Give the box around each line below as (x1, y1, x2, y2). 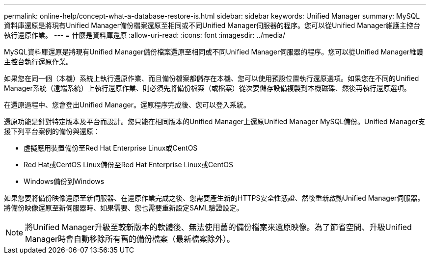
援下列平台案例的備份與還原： (4, 127, 100, 135)
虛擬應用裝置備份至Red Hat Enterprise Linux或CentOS (24, 144, 198, 152)
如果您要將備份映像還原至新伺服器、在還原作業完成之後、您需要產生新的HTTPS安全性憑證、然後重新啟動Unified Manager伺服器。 (4, 194, 425, 202)
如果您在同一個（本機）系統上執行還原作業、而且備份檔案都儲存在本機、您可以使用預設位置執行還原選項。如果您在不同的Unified (4, 74, 419, 82)
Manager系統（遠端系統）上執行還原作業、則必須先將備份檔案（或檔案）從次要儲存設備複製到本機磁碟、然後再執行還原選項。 (4, 84, 411, 92)
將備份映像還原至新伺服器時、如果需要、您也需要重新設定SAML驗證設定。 (4, 204, 243, 212)
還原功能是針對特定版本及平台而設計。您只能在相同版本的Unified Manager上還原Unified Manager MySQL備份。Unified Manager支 (4, 117, 426, 126)
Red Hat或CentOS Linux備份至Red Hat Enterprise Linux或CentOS (24, 160, 234, 169)
